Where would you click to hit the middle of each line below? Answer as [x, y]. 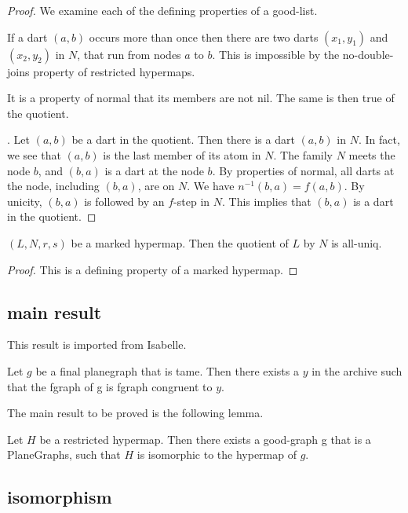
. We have [211, 186]
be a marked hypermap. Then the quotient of [180, 242]
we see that [34, 154]
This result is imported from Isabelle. [97, 344]
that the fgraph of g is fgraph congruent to [110, 386]
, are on [156, 186]
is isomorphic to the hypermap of [217, 454]
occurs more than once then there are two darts [204, 37]
